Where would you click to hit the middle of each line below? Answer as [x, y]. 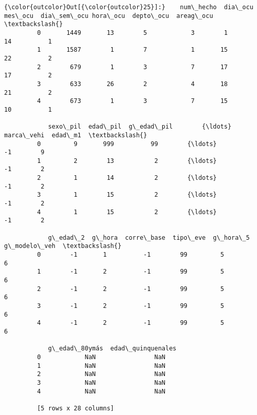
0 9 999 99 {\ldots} [127, 144]
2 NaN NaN [101, 374]
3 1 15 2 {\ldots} [127, 195]
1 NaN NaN [101, 366]
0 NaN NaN [101, 357]
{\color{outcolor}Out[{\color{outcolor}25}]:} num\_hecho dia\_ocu [129, 7]
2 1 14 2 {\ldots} [127, 178]
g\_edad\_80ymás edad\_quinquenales [112, 349]
